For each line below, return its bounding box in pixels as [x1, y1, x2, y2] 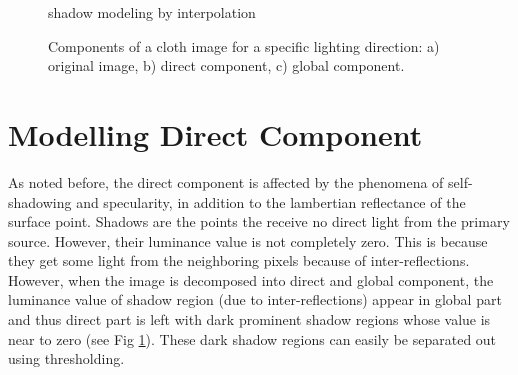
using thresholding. [8, 348, 125, 369]
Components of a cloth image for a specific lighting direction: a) [48, 35, 440, 56]
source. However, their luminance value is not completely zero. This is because [8, 230, 488, 251]
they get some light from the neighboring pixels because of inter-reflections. [8, 250, 470, 271]
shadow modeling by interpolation [48, 2, 256, 22]
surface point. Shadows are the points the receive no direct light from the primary [8, 211, 510, 232]
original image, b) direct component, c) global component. [48, 55, 405, 76]
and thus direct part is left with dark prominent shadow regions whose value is [8, 309, 491, 330]
